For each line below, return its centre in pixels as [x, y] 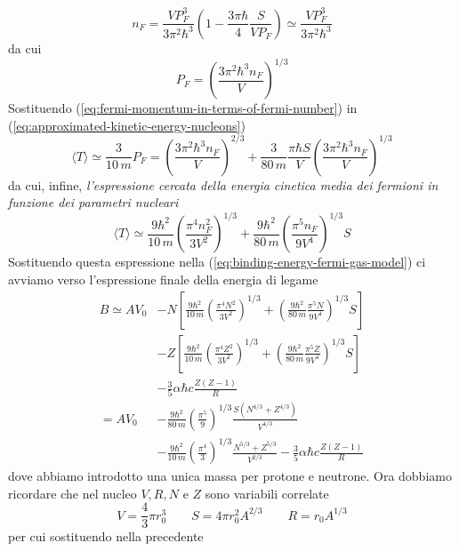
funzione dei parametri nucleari [93, 202]
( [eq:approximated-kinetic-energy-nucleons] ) [127, 125]
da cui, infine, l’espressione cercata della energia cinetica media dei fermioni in [223, 184]
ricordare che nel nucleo [72, 493]
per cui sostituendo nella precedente [106, 536]
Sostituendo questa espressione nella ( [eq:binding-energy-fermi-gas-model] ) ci [217, 262]
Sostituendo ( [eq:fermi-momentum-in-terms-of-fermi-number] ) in [183, 108]
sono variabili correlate [267, 493]
